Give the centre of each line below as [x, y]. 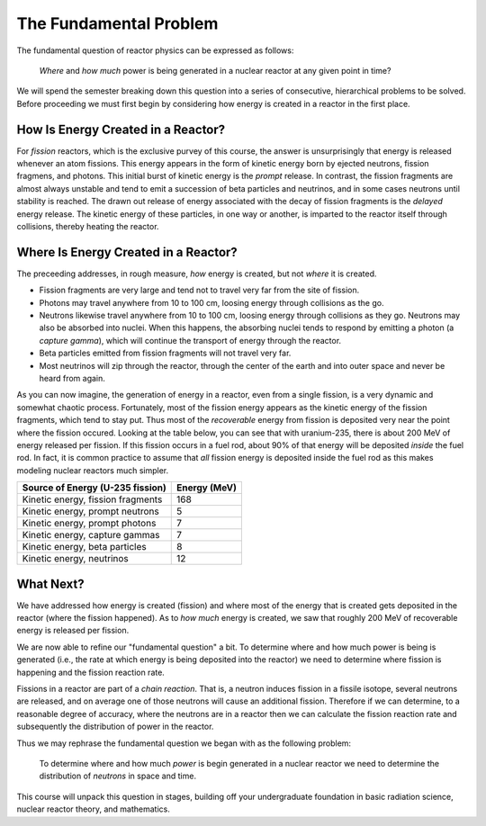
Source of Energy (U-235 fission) [94, 488]
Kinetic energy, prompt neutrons [90, 511]
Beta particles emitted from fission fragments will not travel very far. [165, 353]
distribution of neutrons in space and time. [118, 776]
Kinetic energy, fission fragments [92, 499]
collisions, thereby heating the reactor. [88, 226]
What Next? [50, 584]
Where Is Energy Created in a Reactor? [127, 252]
